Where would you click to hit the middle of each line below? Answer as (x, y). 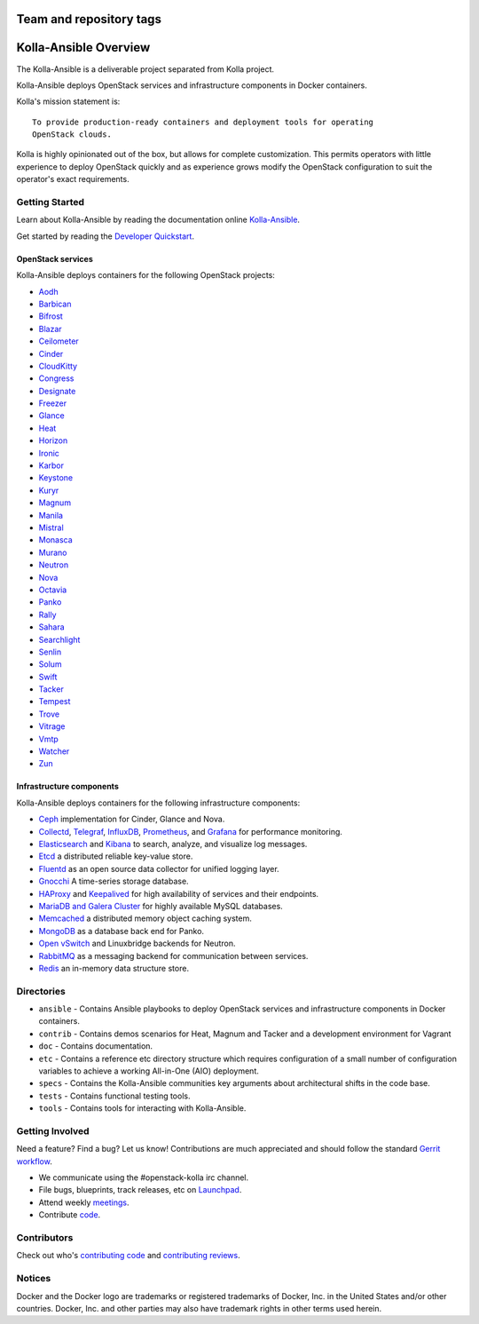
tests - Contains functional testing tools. (114, 1096)
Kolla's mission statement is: (68, 101)
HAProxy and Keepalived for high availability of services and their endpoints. (179, 893)
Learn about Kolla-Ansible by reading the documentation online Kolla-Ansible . (158, 220)
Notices (34, 1279)
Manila (51, 515)
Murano (53, 552)
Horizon (53, 440)
